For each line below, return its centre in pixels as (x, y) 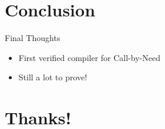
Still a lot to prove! (53, 77)
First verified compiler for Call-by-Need (89, 57)
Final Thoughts (33, 38)
